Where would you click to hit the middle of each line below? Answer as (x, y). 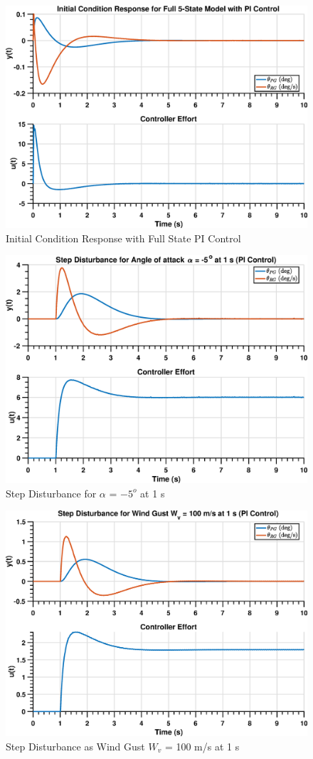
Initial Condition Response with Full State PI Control (123, 238)
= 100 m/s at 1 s (202, 746)
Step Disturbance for (51, 493)
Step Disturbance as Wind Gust (75, 746)
